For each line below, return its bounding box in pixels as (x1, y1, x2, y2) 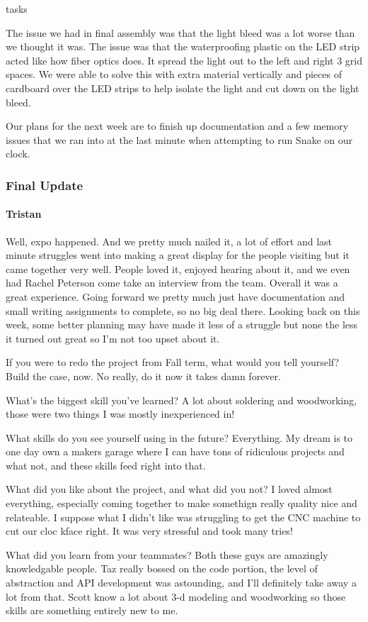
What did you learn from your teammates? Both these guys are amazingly (6, 547, 328, 562)
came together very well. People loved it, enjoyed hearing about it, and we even (6, 261, 350, 276)
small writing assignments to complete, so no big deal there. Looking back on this (6, 303, 360, 318)
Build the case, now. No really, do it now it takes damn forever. (6, 368, 281, 383)
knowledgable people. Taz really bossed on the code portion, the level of (6, 561, 318, 576)
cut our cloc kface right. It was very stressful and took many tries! (6, 523, 293, 538)
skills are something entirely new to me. (6, 603, 178, 618)
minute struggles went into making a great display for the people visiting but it (6, 248, 350, 262)
